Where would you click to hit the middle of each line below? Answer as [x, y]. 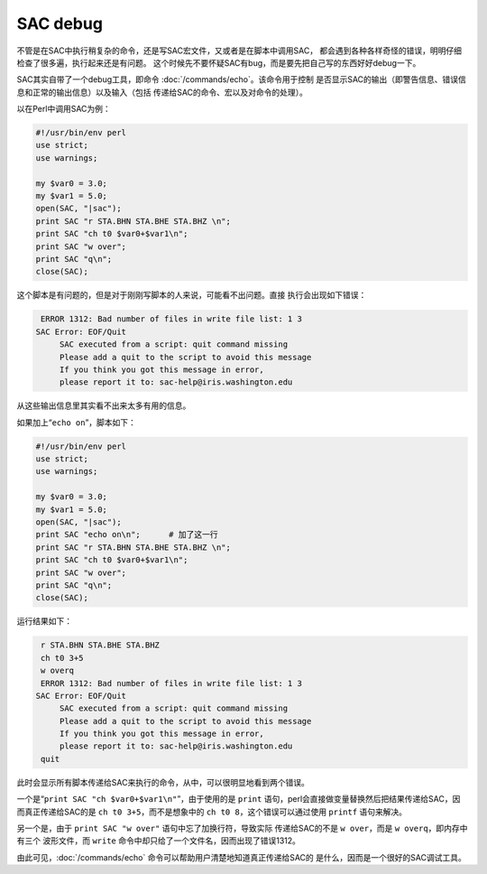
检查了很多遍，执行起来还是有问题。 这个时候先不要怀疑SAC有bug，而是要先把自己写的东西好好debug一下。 [219, 62]
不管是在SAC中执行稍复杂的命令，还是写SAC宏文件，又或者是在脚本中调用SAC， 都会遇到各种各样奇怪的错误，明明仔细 [239, 51]
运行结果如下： [44, 621]
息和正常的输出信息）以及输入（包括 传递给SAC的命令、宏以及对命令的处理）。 [162, 92]
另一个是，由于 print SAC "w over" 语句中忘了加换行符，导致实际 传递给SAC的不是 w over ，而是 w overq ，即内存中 [242, 828]
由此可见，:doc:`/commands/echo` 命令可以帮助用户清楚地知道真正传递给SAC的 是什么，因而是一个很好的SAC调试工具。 [241, 857]
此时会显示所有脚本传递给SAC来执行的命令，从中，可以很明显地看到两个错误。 [163, 782]
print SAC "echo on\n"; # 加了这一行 [127, 535]
